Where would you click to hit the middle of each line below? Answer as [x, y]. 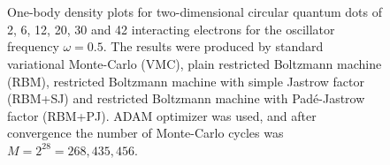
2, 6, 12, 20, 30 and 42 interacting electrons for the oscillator [171, 29]
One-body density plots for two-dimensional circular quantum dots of [195, 12]
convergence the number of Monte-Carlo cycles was [145, 133]
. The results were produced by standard [213, 46]
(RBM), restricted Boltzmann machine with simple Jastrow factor [186, 81]
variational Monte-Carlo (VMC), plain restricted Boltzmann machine [195, 63]
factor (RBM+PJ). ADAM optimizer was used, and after [162, 115]
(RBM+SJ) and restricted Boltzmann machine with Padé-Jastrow [186, 98]
